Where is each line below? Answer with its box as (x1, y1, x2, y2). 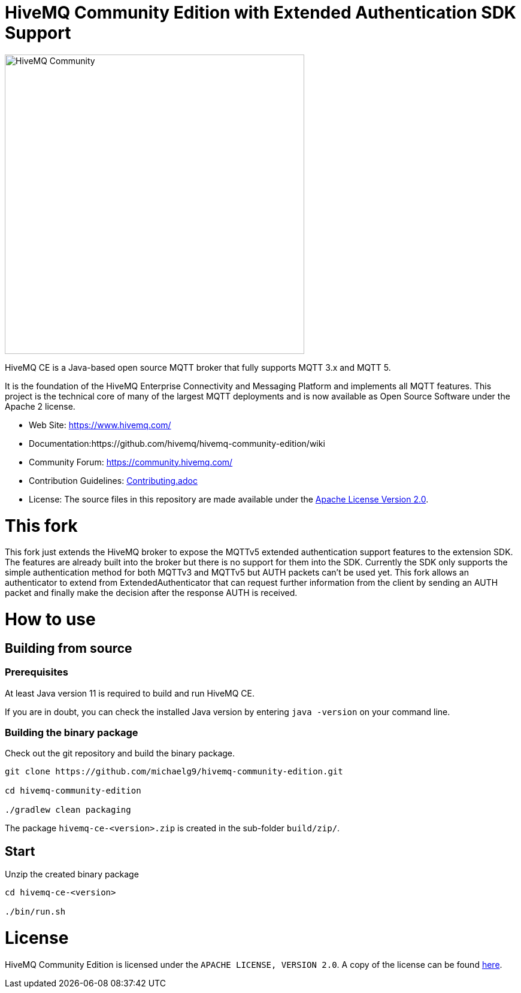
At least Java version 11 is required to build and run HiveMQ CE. (5, 688, 255, 698)
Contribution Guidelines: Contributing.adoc (29, 475, 198, 486)
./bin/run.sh (5, 907, 66, 917)
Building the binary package (5, 726, 138, 738)
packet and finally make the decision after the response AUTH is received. (5, 588, 298, 598)
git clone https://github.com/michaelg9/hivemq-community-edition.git (5, 767, 343, 777)
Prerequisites (5, 666, 68, 679)
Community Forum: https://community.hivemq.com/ (29, 456, 233, 467)
